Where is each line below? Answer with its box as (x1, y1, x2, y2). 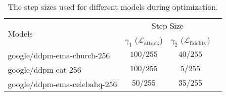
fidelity (189, 40, 207, 46)
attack (144, 40, 159, 46)
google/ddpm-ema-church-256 (8, 49, 110, 61)
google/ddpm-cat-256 (8, 64, 82, 76)
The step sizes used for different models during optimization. (8, 1, 218, 12)
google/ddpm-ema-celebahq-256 (8, 78, 117, 90)
